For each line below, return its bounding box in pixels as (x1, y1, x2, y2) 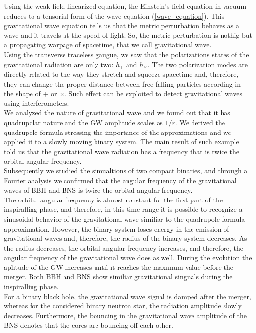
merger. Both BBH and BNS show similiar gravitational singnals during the (4, 271, 233, 282)
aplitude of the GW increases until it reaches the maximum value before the (4, 262, 233, 272)
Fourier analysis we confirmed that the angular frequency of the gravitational (4, 175, 237, 185)
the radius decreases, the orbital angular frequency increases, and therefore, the (4, 242, 244, 253)
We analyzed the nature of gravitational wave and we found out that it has (4, 107, 230, 118)
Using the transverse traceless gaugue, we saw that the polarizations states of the (4, 49, 249, 59)
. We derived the (175, 117, 225, 127)
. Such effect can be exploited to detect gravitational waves (64, 88, 243, 99)
